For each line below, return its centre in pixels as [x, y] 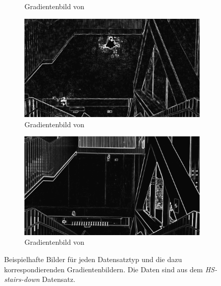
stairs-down [22, 279]
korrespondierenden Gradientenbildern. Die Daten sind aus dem [104, 269]
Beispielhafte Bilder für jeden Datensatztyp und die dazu [93, 259]
